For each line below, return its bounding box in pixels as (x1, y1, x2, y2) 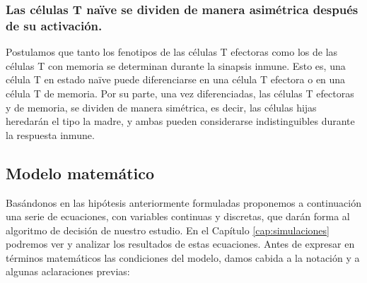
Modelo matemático (6, 162, 155, 183)
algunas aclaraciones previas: (6, 264, 130, 279)
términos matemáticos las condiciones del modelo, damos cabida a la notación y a (6, 250, 360, 265)
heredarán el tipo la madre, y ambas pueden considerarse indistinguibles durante (6, 114, 355, 128)
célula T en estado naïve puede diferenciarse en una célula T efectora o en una (6, 72, 346, 87)
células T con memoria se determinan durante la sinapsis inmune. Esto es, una (6, 58, 346, 73)
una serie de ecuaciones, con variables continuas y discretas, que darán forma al (6, 209, 350, 224)
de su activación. (6, 16, 103, 34)
